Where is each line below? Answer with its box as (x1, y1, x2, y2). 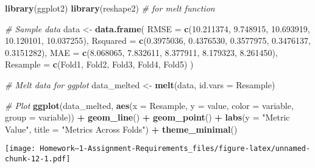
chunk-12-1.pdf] (5, 155, 71, 163)
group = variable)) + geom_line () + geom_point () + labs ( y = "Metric (5, 111, 290, 124)
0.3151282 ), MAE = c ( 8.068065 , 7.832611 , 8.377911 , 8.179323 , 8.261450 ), (5, 46, 278, 58)
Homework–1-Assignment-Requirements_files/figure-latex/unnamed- (40, 144, 311, 153)
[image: (5, 144, 36, 153)
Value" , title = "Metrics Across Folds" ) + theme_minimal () (5, 122, 238, 135)
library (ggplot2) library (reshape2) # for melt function (5, 2, 215, 14)
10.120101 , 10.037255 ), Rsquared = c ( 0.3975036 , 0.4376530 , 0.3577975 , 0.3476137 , (5, 34, 311, 47)
